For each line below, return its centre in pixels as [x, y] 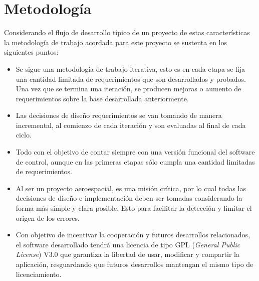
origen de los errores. [48, 218]
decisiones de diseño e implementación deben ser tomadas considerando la [129, 198]
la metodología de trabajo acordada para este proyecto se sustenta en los [116, 42]
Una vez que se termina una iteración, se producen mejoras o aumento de [128, 89]
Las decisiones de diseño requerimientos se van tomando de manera [119, 115]
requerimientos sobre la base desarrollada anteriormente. [102, 98]
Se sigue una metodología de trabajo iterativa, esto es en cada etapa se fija [131, 68]
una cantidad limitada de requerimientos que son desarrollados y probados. [131, 79]
